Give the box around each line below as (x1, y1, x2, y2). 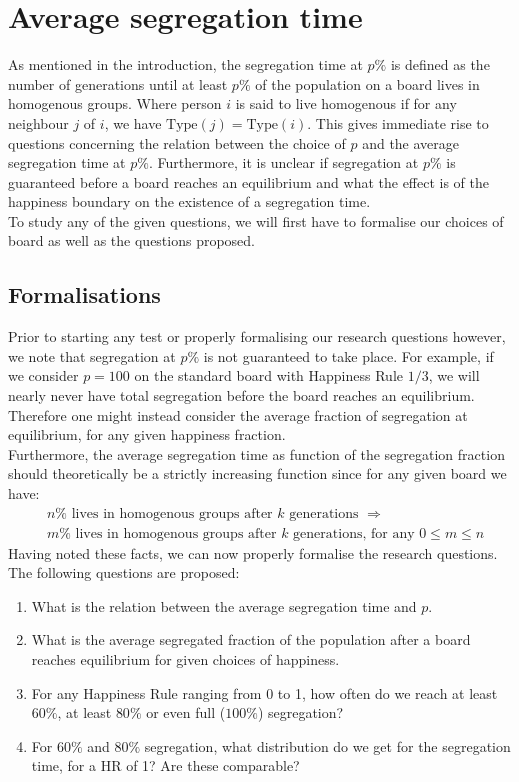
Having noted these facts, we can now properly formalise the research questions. (8, 542, 498, 563)
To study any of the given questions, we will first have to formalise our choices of (8, 210, 504, 231)
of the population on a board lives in (255, 73, 480, 94)
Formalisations (8, 279, 161, 310)
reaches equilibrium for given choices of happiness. (31, 649, 340, 670)
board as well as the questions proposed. (8, 230, 256, 251)
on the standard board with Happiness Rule (134, 365, 403, 386)
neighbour (8, 112, 69, 133)
